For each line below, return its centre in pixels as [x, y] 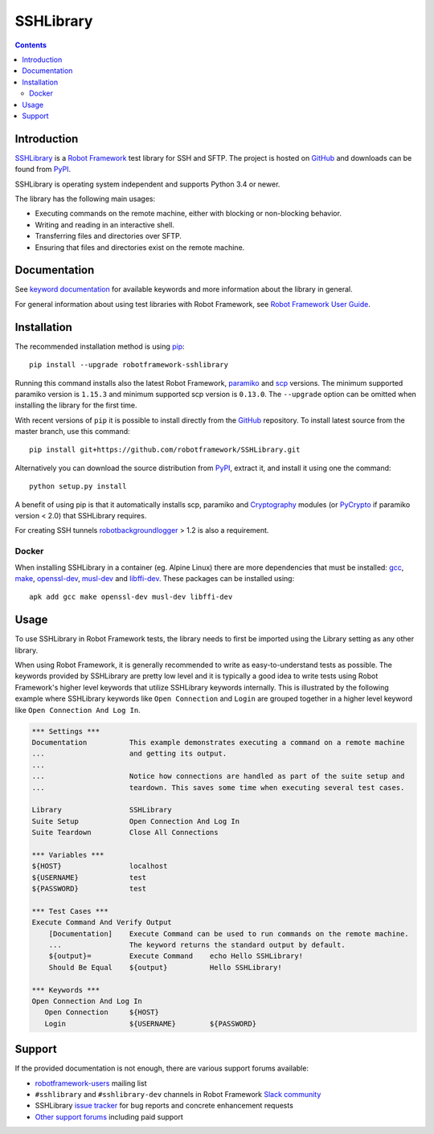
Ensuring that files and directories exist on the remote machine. [140, 247]
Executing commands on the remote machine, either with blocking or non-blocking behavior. [188, 214]
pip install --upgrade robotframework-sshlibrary [129, 365]
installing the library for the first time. [76, 405]
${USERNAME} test [89, 877]
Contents [31, 45]
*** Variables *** [68, 855]
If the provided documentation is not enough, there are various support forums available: [162, 1068]
